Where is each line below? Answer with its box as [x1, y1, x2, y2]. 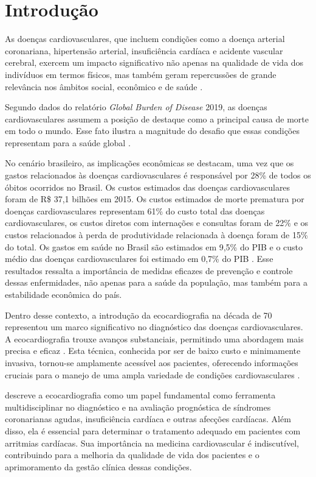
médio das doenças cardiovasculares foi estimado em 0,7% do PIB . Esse [5, 252, 273, 265]
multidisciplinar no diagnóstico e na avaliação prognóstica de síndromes [5, 400, 271, 413]
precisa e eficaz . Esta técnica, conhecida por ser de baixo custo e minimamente [5, 344, 301, 357]
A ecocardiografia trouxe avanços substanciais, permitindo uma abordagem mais [5, 332, 304, 345]
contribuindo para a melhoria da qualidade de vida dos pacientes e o [5, 448, 259, 461]
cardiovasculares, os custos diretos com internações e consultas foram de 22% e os [5, 216, 309, 229]
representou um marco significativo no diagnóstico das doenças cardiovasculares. [5, 320, 303, 333]
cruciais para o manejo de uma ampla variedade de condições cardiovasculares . [5, 368, 300, 381]
